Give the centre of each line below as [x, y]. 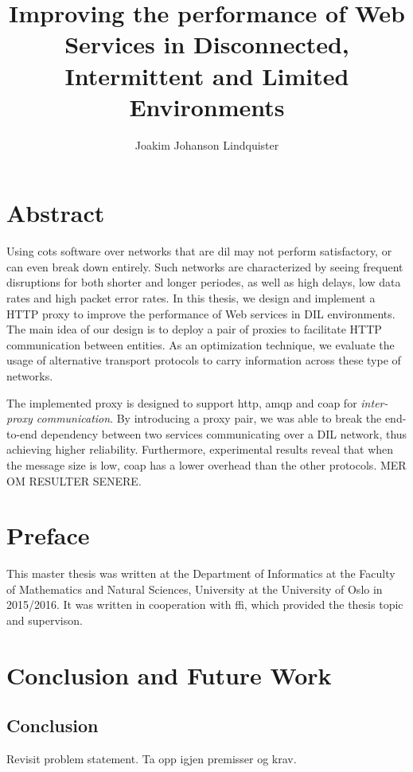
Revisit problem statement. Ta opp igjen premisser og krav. [152, 759]
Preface [48, 535]
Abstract [56, 213]
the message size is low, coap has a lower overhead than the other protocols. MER [206, 464]
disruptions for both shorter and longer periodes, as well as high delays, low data [204, 282]
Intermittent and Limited [207, 75]
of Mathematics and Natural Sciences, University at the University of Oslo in [195, 589]
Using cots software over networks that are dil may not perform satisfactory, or [199, 251]
